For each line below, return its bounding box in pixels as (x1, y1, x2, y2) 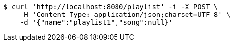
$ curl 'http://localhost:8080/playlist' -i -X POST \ (3, 3, 218, 11)
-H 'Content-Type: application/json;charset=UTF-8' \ (20, 11, 231, 18)
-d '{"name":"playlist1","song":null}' (20, 18, 173, 26)
